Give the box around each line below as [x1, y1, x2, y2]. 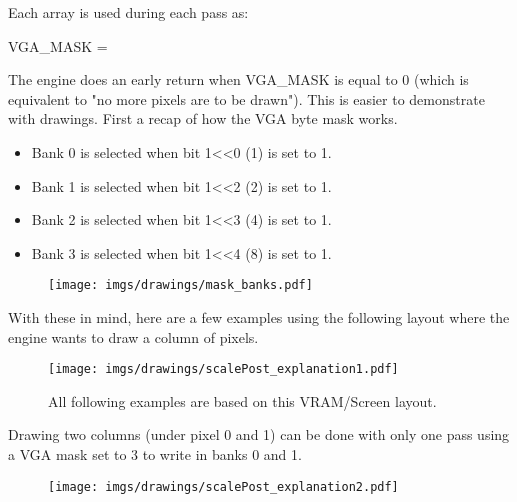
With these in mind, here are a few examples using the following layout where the [8, 307, 510, 327]
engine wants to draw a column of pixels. [8, 326, 259, 347]
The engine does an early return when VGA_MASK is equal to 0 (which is [8, 69, 469, 90]
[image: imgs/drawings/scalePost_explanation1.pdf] [48, 362, 399, 377]
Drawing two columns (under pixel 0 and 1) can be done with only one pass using [8, 424, 510, 445]
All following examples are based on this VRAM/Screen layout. [48, 390, 437, 411]
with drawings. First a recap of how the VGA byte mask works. [8, 108, 398, 129]
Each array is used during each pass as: [8, 2, 249, 22]
